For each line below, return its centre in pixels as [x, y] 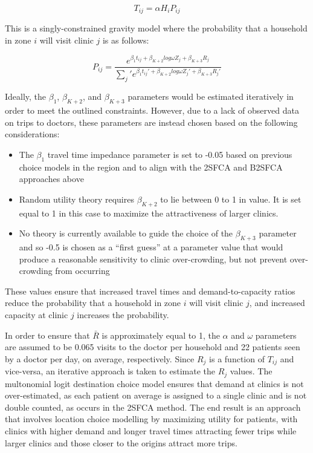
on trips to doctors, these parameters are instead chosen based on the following [151, 122]
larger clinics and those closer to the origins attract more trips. [121, 442]
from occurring [82, 271]
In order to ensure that [47, 335]
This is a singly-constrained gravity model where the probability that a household [156, 28]
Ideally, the [26, 96]
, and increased [277, 303]
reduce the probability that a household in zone [93, 303]
